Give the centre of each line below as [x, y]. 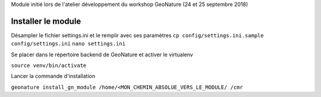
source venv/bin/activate [49, 66]
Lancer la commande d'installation [53, 76]
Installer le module [46, 21]
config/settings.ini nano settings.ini [68, 44]
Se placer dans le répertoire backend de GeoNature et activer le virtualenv [102, 54]
